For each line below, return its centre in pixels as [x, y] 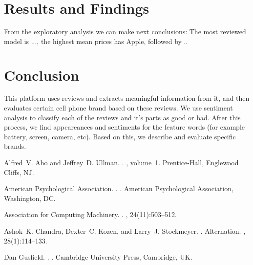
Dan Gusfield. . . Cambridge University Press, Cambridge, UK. [98, 257]
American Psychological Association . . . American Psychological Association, [119, 188]
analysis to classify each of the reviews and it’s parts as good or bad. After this [122, 117]
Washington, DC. [30, 198]
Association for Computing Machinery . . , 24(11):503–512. [90, 214]
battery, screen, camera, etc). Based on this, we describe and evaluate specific [120, 136]
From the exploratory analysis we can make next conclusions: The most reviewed [125, 32]
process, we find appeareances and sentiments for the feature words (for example [124, 127]
